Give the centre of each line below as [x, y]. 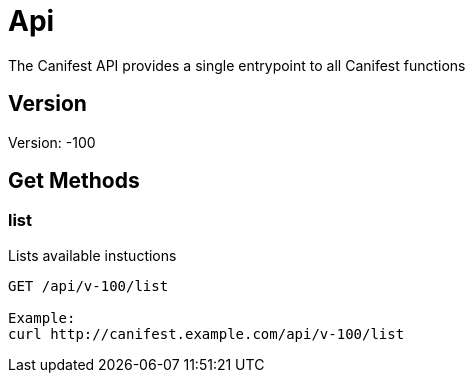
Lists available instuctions [92, 255]
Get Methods [74, 181]
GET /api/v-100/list [88, 285]
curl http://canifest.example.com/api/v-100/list [206, 333]
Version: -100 [52, 142]
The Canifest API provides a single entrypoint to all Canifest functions [237, 65]
